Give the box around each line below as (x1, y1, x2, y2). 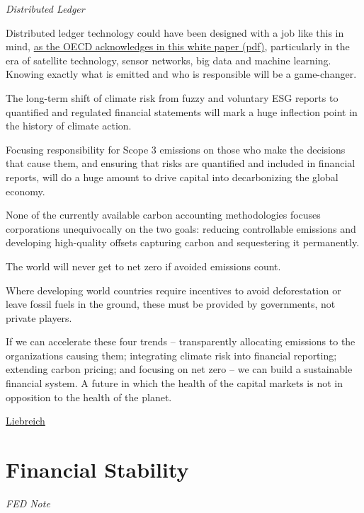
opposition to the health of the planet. (6, 389, 172, 404)
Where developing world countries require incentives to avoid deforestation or (6, 282, 341, 297)
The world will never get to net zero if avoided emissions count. (6, 258, 281, 273)
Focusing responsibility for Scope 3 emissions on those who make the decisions (6, 142, 346, 156)
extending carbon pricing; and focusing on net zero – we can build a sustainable (6, 362, 353, 376)
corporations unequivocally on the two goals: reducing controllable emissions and (6, 221, 356, 236)
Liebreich (6, 413, 45, 428)
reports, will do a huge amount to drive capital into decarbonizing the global (6, 169, 339, 184)
